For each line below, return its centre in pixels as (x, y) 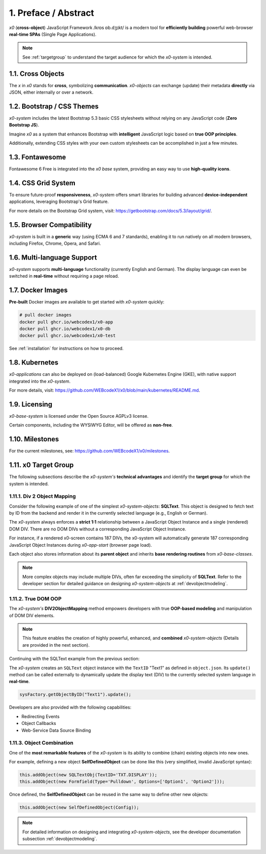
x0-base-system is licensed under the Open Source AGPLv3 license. (79, 416)
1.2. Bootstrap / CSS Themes (54, 106)
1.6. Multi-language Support (53, 257)
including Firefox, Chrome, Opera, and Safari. (55, 243)
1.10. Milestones (34, 439)
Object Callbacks (39, 723)
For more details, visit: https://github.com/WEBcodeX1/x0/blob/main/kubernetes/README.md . (105, 390)
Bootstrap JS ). (24, 125)
